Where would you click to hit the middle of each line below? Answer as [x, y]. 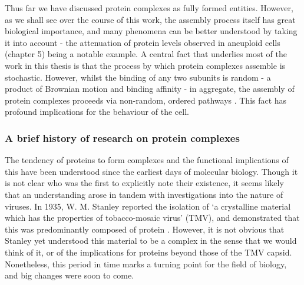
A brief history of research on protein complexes [122, 137]
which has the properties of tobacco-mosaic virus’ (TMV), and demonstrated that [152, 218]
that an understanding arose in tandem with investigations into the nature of [144, 194]
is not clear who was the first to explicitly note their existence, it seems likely [144, 183]
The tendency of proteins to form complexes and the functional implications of [147, 160]
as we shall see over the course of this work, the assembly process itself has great [150, 19]
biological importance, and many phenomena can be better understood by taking [151, 31]
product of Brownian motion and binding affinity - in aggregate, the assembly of [150, 89]
